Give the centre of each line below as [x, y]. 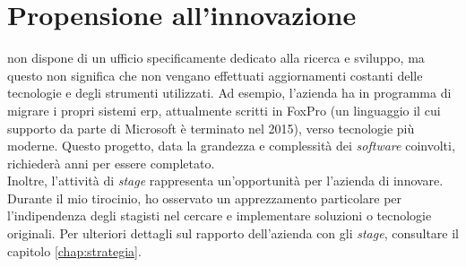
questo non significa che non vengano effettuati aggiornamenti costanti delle [215, 75]
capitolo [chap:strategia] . [74, 250]
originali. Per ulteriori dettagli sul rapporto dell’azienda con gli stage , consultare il [233, 233]
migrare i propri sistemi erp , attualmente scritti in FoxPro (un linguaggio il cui [224, 110]
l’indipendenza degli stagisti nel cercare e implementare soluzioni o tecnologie [220, 215]
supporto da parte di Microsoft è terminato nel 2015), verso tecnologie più [211, 128]
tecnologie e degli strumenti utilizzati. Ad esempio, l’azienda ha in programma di [229, 93]
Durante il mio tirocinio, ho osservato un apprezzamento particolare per [205, 198]
